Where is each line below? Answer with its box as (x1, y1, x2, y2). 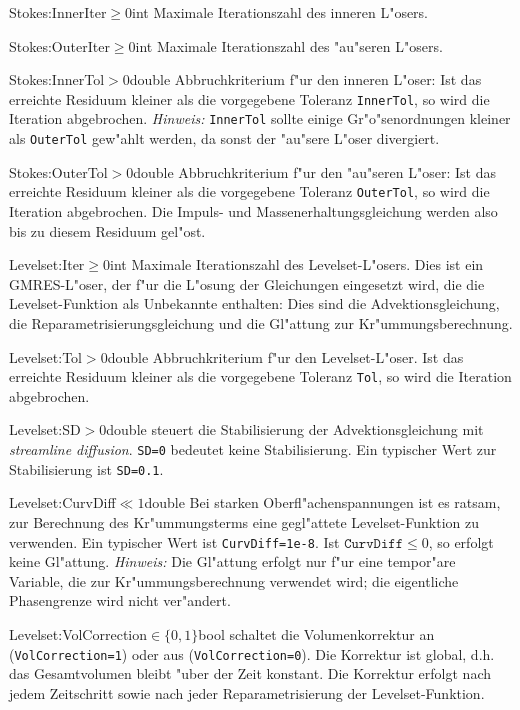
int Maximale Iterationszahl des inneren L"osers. (132, 2, 429, 22)
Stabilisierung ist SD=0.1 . (9, 458, 164, 479)
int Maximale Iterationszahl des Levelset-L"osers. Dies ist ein (110, 254, 484, 275)
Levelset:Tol (9, 346, 82, 367)
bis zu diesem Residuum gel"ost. (9, 220, 206, 241)
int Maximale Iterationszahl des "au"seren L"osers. (135, 35, 443, 56)
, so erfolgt (428, 531, 494, 552)
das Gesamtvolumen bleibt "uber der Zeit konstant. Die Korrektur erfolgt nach (9, 663, 492, 684)
